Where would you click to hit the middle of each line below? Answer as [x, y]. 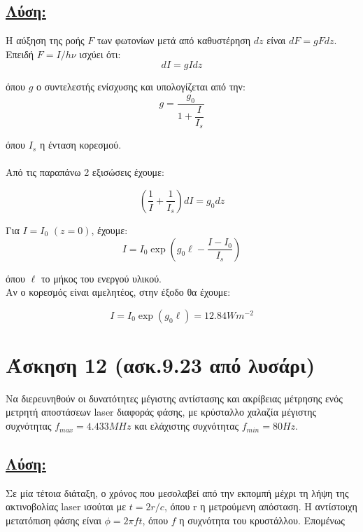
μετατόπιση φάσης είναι [54, 520]
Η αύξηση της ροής [45, 40]
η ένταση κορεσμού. [80, 145]
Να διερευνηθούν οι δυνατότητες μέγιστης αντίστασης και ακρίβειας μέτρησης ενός [174, 398]
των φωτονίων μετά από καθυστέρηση [174, 40]
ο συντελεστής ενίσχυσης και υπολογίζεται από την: [141, 87]
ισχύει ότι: [100, 54]
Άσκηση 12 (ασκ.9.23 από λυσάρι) [161, 364]
